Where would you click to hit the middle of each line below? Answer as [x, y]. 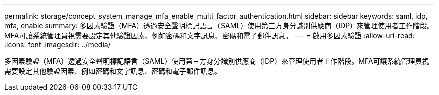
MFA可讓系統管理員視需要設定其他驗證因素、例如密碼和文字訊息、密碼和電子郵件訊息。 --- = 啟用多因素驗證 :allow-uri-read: [209, 36]
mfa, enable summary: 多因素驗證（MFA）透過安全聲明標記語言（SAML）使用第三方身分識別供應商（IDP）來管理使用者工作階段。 [219, 26]
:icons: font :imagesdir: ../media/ [57, 45]
